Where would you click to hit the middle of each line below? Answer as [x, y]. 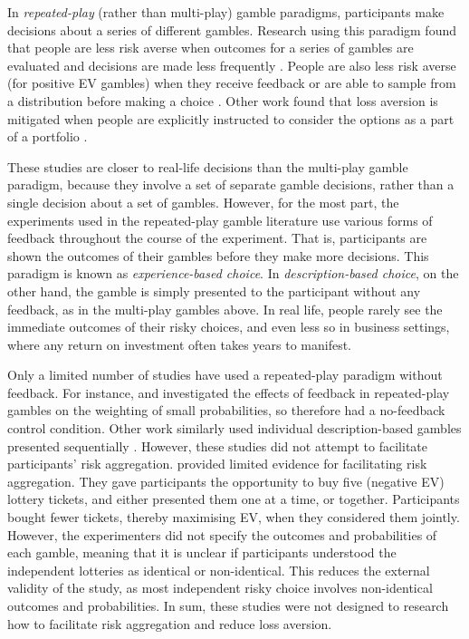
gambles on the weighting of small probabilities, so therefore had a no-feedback [226, 410]
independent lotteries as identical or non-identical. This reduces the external [219, 570]
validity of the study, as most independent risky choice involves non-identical [220, 588]
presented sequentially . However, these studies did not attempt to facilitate [217, 445]
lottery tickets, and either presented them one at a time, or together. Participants [234, 499]
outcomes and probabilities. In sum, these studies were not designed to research [228, 605]
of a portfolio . [48, 136]
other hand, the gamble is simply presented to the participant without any [214, 290]
